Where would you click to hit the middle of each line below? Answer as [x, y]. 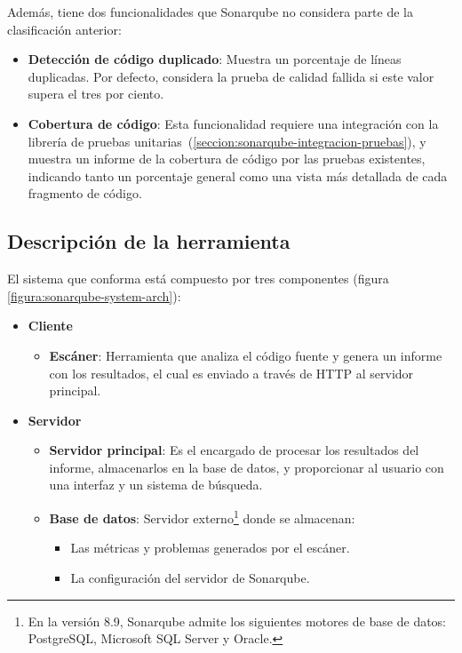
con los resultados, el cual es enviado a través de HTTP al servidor [231, 373]
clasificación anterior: [64, 29]
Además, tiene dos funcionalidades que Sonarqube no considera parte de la [211, 12]
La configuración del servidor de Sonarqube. [190, 577]
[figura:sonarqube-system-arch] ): [94, 295]
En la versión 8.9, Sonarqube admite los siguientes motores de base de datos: [237, 621]
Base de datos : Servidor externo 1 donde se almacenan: [202, 517]
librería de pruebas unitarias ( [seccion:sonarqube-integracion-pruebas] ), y [227, 141]
